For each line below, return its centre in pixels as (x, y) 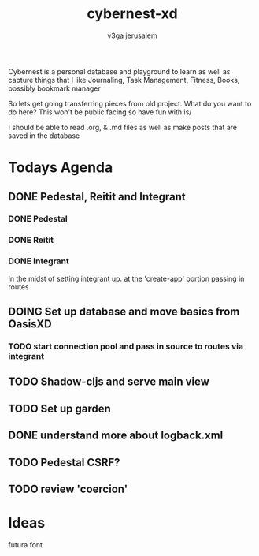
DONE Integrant (39, 261)
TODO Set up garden (60, 408)
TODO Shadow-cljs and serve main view (109, 382)
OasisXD (30, 324)
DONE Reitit (31, 240)
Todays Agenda (61, 168)
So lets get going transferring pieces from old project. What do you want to (130, 103)
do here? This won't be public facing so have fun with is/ (100, 112)
